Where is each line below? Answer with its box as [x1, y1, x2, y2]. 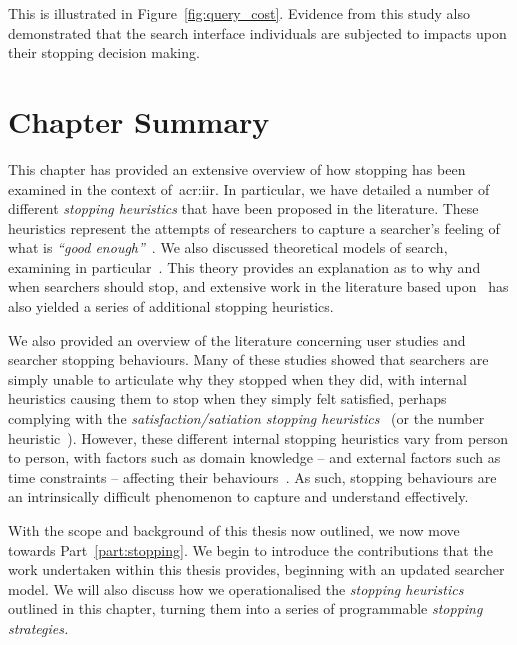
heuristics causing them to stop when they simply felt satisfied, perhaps [8, 388, 447, 409]
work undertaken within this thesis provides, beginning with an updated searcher [8, 559, 505, 580]
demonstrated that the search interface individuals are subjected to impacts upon [8, 22, 507, 43]
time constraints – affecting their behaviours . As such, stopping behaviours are [8, 466, 497, 487]
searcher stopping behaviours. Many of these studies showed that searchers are [8, 349, 489, 370]
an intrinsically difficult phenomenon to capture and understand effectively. [8, 486, 469, 507]
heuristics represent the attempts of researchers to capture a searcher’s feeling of [8, 217, 500, 238]
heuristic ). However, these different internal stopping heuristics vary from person [8, 427, 509, 448]
